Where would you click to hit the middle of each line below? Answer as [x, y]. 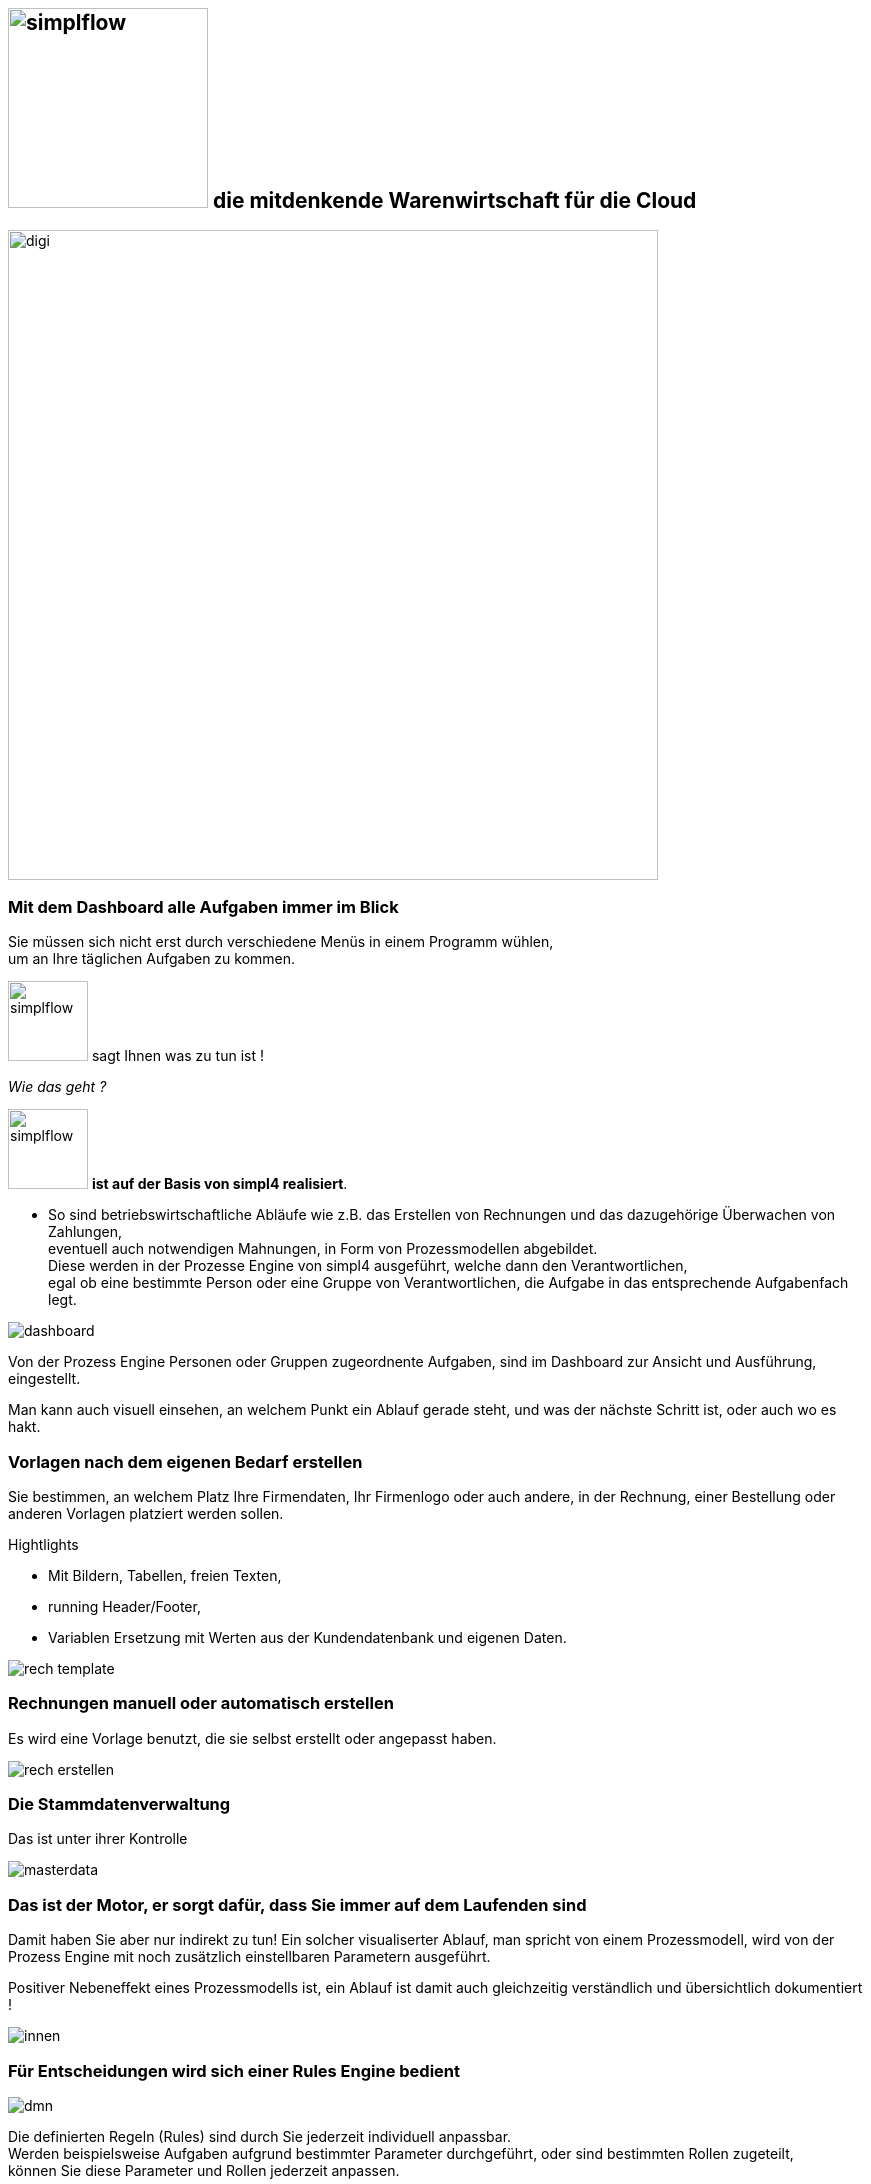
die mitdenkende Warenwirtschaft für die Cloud [454, 200]
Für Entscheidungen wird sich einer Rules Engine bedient [234, 2070]
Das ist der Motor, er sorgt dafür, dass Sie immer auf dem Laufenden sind [297, 1904]
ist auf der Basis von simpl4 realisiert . [219, 1184]
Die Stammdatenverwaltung [119, 1804]
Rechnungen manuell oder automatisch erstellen [201, 1703]
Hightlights [43, 1544]
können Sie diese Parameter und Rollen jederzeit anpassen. [204, 2170]
